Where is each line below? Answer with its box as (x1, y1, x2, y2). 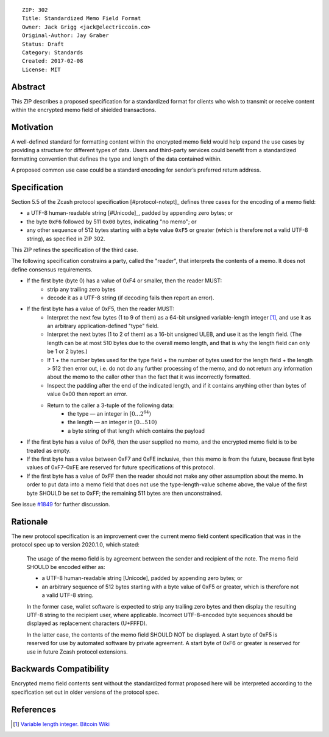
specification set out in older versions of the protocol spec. (11, 688, 160, 696)
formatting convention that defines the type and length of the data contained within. (11, 155, 222, 162)
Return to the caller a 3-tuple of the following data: (47, 402, 174, 409)
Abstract (11, 82, 46, 92)
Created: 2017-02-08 (22, 58, 83, 65)
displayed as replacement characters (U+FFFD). (26, 620, 147, 627)
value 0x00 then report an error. (47, 390, 128, 398)
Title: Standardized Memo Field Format (22, 15, 141, 22)
